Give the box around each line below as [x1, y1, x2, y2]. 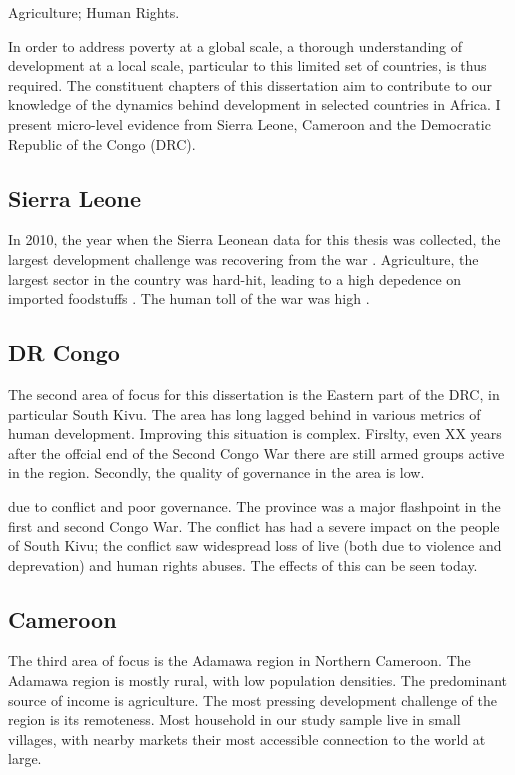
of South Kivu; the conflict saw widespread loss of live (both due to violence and [8, 535, 502, 556]
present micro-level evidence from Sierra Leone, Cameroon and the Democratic [8, 113, 491, 134]
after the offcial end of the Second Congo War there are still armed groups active [8, 442, 505, 463]
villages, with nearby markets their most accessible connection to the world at [8, 728, 486, 749]
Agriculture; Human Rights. [8, 2, 180, 22]
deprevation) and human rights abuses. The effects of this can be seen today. [8, 554, 478, 575]
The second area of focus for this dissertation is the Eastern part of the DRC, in [8, 383, 500, 404]
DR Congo [8, 337, 120, 368]
